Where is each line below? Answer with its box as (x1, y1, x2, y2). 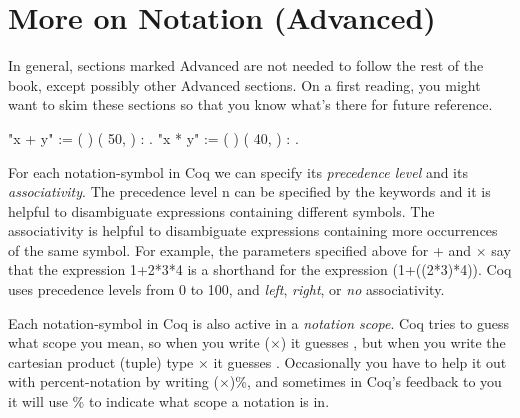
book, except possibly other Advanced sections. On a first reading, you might (8, 74, 481, 95)
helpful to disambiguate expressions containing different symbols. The (8, 200, 435, 221)
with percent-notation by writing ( (8, 371, 219, 392)
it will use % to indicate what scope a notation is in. (8, 391, 330, 412)
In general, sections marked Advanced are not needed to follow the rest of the (8, 55, 484, 76)
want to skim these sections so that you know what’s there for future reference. (8, 94, 493, 115)
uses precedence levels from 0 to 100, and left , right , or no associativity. (8, 279, 445, 300)
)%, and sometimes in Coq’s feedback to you (229, 371, 502, 392)
